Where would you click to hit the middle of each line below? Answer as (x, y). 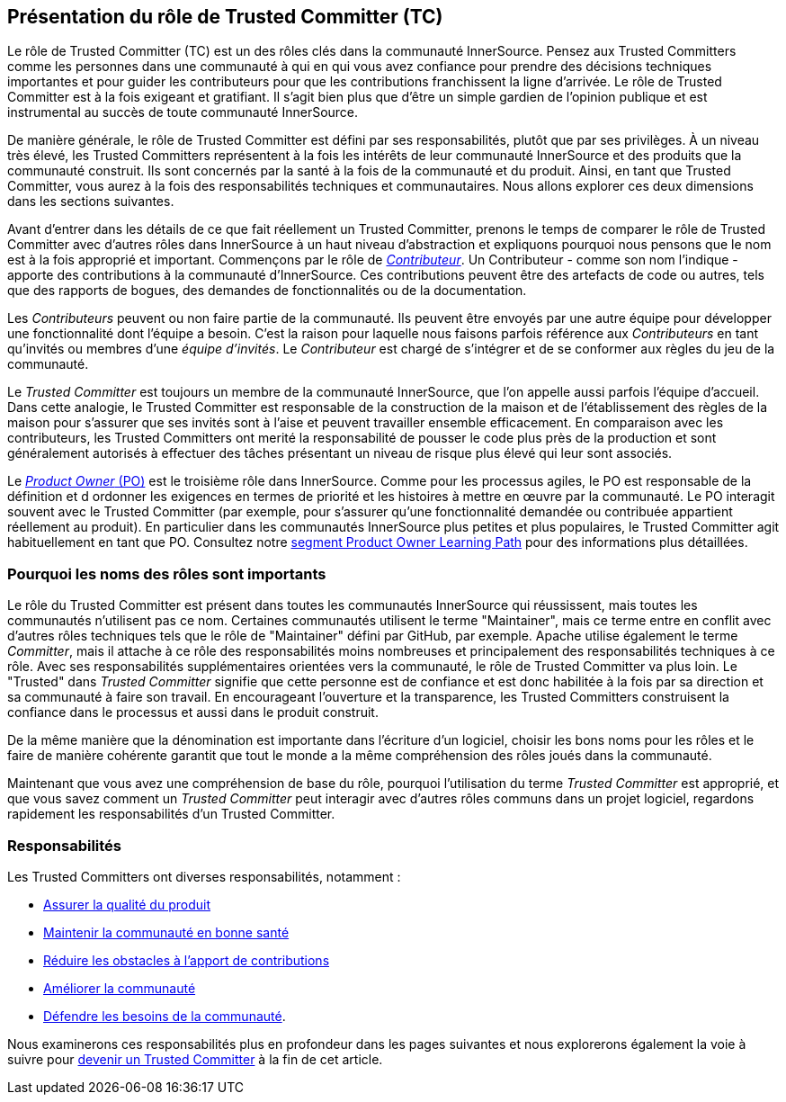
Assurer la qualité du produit (127, 904)
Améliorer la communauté (120, 988)
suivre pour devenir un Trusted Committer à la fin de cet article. (195, 1059)
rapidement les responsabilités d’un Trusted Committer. (171, 814)
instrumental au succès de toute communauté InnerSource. (183, 112)
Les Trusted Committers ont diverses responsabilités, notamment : (204, 876)
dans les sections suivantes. (91, 202)
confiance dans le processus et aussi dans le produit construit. (193, 712)
